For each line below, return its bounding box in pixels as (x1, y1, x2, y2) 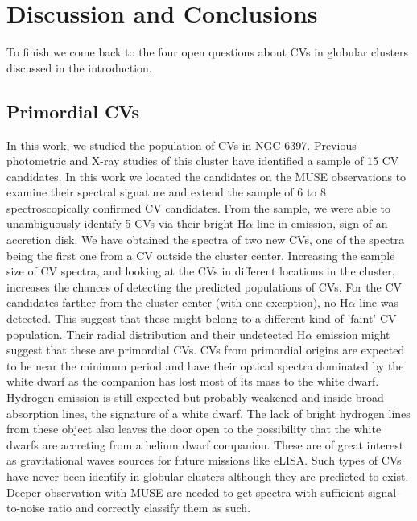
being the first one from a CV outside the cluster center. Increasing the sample (6, 246, 395, 263)
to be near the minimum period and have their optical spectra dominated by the (6, 357, 404, 374)
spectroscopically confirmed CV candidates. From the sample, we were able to (6, 199, 390, 216)
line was (359, 294, 398, 311)
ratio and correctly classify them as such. (48, 499, 251, 516)
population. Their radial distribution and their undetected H (6, 325, 306, 342)
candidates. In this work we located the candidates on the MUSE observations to (6, 167, 407, 184)
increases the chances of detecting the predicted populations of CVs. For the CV (6, 278, 403, 295)
